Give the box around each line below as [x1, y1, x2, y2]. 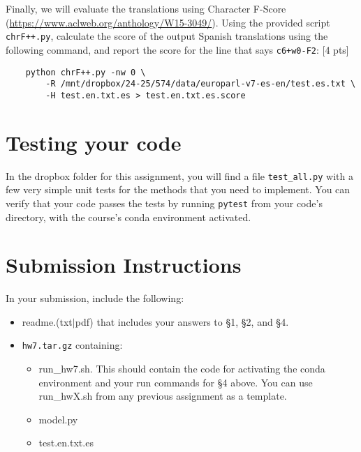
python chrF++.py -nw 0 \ [25, 67, 146, 77]
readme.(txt [22, 314, 73, 329]
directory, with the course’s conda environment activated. [6, 209, 251, 224]
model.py [38, 412, 78, 426]
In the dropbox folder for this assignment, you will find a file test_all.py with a [6, 168, 353, 183]
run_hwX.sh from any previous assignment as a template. [38, 389, 287, 403]
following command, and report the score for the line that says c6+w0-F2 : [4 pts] [6, 42, 349, 56]
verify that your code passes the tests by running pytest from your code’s [6, 195, 323, 210]
